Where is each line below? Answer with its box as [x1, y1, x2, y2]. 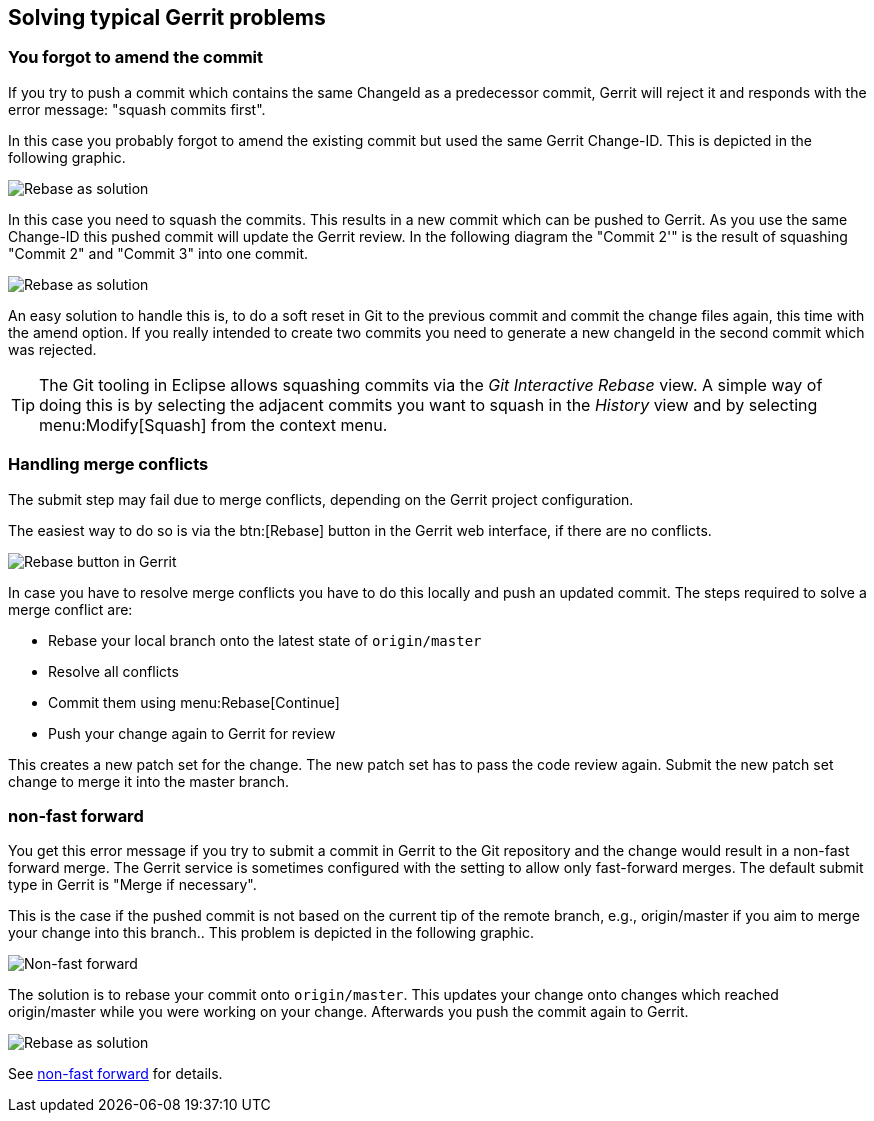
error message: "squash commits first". [8, 100, 266, 118]
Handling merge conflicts [8, 454, 209, 475]
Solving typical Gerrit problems [8, 5, 326, 30]
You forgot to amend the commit [8, 47, 264, 68]
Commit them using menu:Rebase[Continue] [48, 693, 340, 711]
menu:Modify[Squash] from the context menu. [39, 414, 388, 435]
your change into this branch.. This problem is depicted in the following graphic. [8, 924, 535, 942]
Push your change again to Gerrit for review [48, 724, 336, 742]
